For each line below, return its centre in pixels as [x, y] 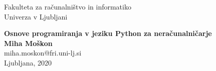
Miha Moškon [28, 43]
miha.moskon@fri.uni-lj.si [43, 53]
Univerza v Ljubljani [36, 16]
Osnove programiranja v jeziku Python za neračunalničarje [108, 33]
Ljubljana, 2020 [28, 62]
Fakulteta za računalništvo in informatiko [68, 6]
